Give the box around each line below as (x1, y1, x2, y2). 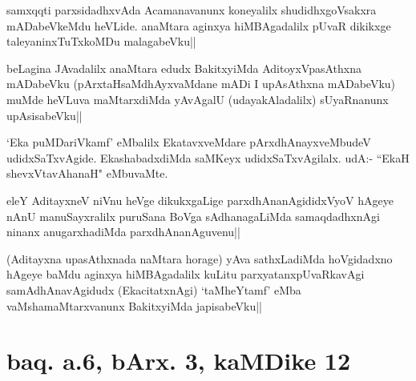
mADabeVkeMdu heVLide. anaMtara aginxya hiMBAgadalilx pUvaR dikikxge (6, 17, 391, 34)
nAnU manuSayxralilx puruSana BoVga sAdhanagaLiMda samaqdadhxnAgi (6, 207, 380, 224)
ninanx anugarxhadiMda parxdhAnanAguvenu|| (6, 223, 240, 240)
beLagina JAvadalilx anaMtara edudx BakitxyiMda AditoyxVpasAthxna (6, 59, 361, 76)
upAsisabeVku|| (6, 106, 83, 123)
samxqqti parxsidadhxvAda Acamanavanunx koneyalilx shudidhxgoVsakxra (6, 2, 377, 18)
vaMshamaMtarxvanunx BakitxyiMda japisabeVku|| (6, 297, 262, 314)
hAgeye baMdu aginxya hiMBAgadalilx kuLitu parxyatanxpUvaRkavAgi (6, 266, 365, 283)
